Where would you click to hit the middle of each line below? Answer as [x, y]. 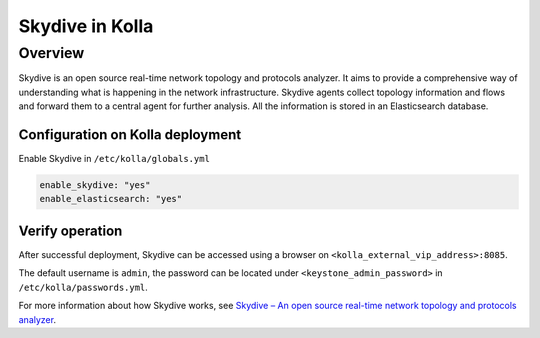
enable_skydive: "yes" [95, 185]
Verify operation [70, 230]
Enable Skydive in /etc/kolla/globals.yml [114, 159]
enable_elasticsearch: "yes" [111, 199]
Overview [51, 53]
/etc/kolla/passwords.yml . [83, 287]
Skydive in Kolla [86, 26]
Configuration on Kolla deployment [130, 134]
